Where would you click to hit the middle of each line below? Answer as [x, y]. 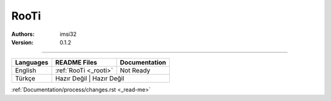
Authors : [23, 34]
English [26, 71]
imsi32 [68, 34]
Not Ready [135, 71]
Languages [32, 63]
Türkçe [25, 78]
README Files [76, 63]
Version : [22, 42]
